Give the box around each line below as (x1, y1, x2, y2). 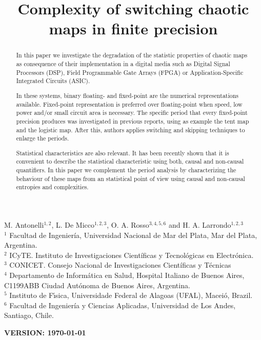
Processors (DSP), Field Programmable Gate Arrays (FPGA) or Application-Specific (16, 68, 244, 76)
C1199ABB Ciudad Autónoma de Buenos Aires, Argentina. (4, 279, 190, 290)
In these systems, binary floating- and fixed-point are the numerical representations (16, 91, 239, 99)
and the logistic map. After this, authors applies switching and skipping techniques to (16, 125, 245, 134)
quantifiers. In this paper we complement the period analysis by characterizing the (16, 166, 236, 174)
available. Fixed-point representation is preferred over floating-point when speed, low (16, 99, 243, 108)
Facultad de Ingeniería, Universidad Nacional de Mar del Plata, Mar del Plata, (9, 229, 257, 240)
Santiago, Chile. (4, 310, 54, 321)
